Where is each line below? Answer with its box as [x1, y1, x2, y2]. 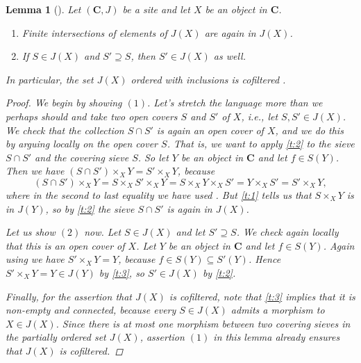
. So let [137, 150, 169, 164]
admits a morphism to [230, 302, 325, 317]
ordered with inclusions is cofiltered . [131, 72, 286, 86]
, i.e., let [241, 108, 278, 123]
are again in [204, 25, 256, 40]
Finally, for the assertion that [6, 289, 132, 303]
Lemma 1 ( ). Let [6, 2, 81, 16]
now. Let [84, 225, 121, 239]
